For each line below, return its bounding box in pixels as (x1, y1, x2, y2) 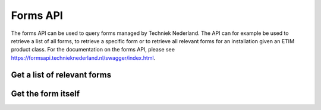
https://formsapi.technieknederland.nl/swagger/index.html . (11, 54, 156, 62)
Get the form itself (11, 89, 80, 99)
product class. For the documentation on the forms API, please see (11, 46, 175, 53)
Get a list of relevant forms (11, 70, 112, 80)
